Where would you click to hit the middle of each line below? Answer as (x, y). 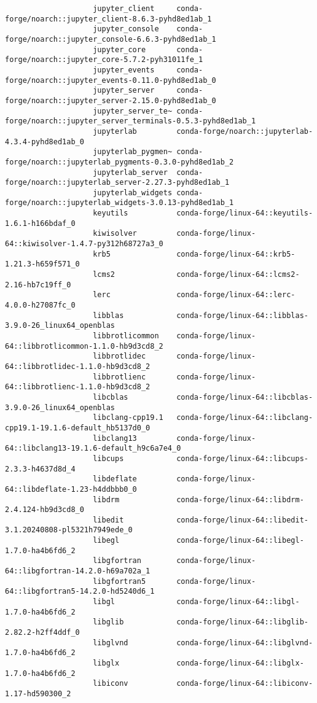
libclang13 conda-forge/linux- (174, 438)
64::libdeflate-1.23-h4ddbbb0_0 (71, 489)
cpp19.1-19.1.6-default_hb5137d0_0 (78, 428)
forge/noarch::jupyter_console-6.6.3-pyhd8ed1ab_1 (111, 39)
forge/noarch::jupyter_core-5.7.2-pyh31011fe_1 (104, 60)
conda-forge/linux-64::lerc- (236, 295)
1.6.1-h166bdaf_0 (40, 223)
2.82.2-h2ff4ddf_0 (42, 633)
